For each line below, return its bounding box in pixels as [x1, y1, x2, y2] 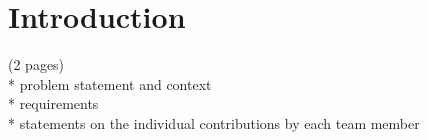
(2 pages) [8, 54, 65, 75]
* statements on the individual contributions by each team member [8, 112, 420, 133]
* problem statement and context [8, 73, 212, 94]
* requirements [8, 93, 99, 114]
